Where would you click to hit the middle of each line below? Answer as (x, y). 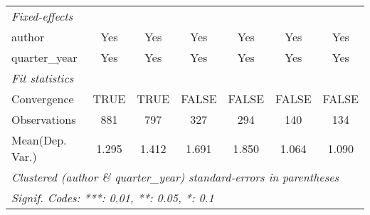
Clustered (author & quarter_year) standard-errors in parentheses (175, 177)
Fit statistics (43, 78)
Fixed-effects (42, 16)
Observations (44, 119)
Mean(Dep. (39, 140)
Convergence (43, 99)
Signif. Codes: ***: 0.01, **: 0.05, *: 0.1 (113, 198)
